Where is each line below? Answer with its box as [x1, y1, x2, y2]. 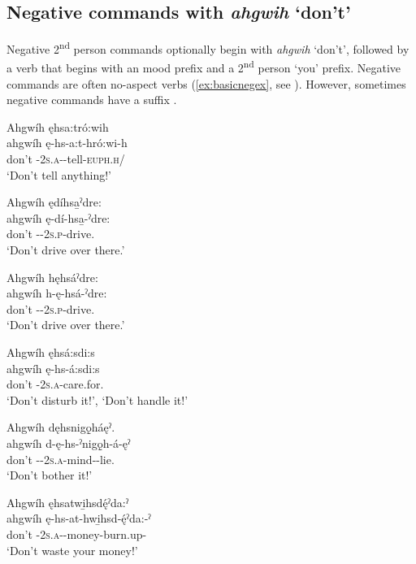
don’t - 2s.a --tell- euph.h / [6, 150, 125, 167]
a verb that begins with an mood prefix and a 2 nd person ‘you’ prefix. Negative [6, 57, 401, 76]
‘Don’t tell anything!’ [6, 166, 111, 183]
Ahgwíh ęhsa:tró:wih [6, 118, 109, 135]
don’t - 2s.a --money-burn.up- [6, 525, 147, 542]
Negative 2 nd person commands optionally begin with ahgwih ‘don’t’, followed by [6, 38, 409, 57]
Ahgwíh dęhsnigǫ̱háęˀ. [6, 419, 115, 436]
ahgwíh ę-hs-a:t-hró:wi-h [6, 134, 128, 151]
